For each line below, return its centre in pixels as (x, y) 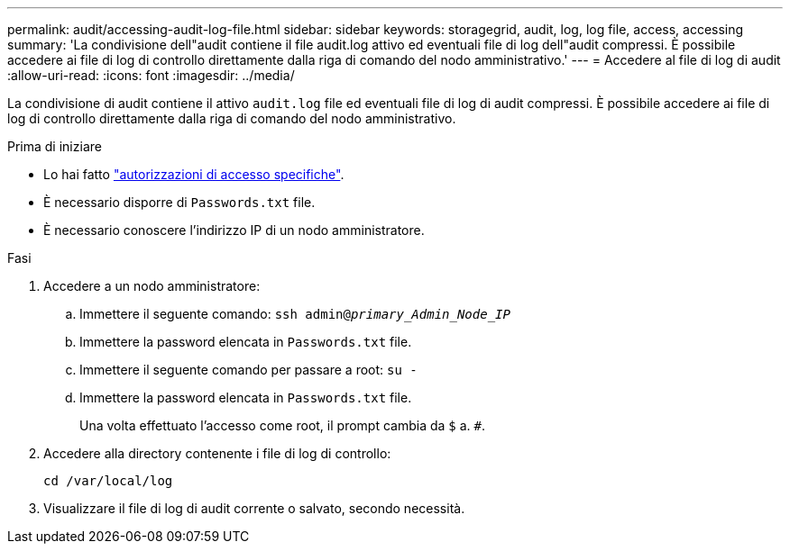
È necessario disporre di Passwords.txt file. (179, 202)
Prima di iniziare (55, 146)
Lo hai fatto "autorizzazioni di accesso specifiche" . (194, 174)
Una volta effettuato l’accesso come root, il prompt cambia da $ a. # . (283, 425)
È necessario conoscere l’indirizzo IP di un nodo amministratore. (234, 230)
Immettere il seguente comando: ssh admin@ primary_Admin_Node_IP (295, 314)
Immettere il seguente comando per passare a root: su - (248, 370)
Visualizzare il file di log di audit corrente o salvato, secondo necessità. (254, 508)
